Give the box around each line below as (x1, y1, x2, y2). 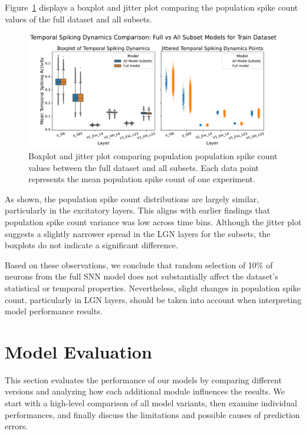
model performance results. (5, 305, 103, 317)
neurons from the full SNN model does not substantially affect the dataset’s (5, 270, 278, 282)
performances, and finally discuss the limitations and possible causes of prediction (5, 408, 300, 420)
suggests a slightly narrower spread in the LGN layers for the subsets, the (5, 227, 271, 239)
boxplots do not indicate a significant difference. (5, 239, 178, 251)
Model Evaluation (5, 339, 152, 363)
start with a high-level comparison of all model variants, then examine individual (5, 397, 297, 409)
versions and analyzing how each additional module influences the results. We (5, 385, 285, 397)
